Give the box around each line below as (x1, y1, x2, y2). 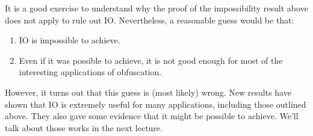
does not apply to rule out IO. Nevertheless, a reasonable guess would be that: (5, 13, 294, 26)
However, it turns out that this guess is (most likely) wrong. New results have (5, 85, 291, 98)
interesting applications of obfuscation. (19, 66, 162, 78)
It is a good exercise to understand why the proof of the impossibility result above (5, 2, 308, 14)
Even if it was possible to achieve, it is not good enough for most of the (19, 54, 283, 66)
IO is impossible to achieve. (19, 34, 120, 46)
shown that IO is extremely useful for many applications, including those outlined (5, 97, 306, 110)
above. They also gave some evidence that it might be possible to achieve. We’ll (5, 110, 299, 122)
